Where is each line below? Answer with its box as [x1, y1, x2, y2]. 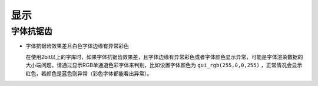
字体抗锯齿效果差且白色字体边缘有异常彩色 [25, 42, 129, 49]
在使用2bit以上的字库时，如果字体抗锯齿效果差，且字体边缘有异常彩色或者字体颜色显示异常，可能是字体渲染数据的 [25, 53, 303, 60]
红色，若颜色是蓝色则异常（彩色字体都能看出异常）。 [25, 70, 153, 77]
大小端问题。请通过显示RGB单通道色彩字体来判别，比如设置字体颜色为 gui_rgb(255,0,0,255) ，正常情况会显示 [25, 62, 303, 69]
